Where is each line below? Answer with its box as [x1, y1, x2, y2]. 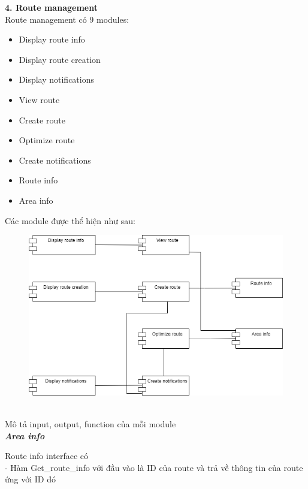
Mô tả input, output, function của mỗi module [5, 417, 176, 430]
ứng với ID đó [5, 473, 56, 485]
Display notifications [19, 73, 94, 86]
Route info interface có [5, 449, 89, 462]
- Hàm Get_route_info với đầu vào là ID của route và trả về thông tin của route [5, 461, 303, 473]
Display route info [19, 33, 85, 46]
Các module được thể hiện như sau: [5, 214, 135, 227]
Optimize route [19, 134, 75, 146]
